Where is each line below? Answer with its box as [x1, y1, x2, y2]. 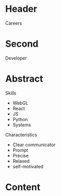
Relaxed [12, 158, 30, 164]
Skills [5, 90, 17, 96]
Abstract [5, 73, 43, 85]
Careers [5, 20, 22, 26]
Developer [5, 55, 27, 61]
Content [5, 182, 41, 193]
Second [5, 38, 39, 50]
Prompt [12, 147, 28, 153]
